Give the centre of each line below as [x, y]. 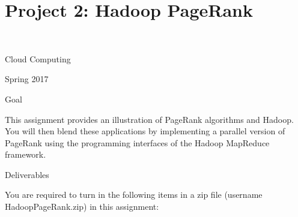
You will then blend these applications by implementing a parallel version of [145, 131]
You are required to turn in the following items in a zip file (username [134, 195]
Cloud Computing [38, 58]
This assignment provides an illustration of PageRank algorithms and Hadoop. [149, 119]
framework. [26, 154]
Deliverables [27, 174]
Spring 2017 [27, 79]
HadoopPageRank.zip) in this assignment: [82, 207]
